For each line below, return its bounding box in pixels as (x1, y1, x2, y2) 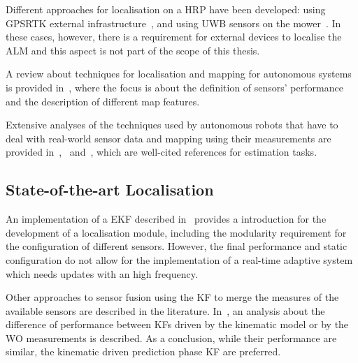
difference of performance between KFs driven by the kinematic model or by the (6, 317, 349, 332)
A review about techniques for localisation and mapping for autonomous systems (6, 66, 352, 81)
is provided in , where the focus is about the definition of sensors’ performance (6, 80, 343, 94)
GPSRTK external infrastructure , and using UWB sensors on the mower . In (6, 15, 341, 30)
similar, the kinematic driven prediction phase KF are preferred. (6, 344, 281, 359)
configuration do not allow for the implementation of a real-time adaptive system (6, 252, 353, 267)
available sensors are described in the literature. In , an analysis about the (6, 303, 325, 318)
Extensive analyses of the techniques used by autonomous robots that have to (6, 117, 338, 132)
